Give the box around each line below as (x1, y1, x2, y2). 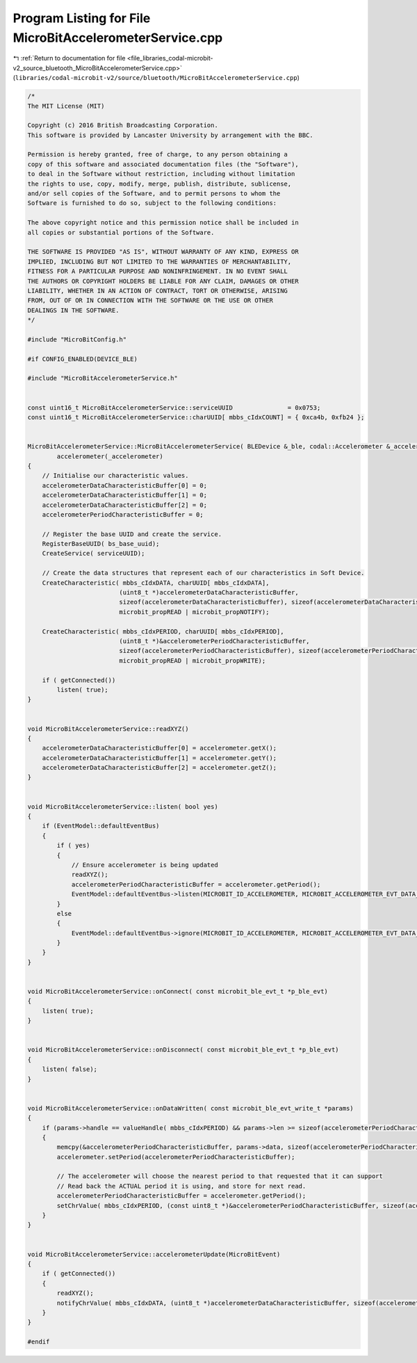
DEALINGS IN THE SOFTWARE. (27, 306, 120, 314)
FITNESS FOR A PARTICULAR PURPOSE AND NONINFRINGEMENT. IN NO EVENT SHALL (27, 268, 288, 275)
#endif (27, 1338, 50, 1346)
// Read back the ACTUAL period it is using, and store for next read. (56, 1182, 306, 1190)
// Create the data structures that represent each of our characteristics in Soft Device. (42, 569, 365, 577)
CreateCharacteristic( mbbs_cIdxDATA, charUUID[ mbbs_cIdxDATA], (42, 579, 270, 587)
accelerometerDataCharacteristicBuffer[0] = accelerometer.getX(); (42, 744, 277, 752)
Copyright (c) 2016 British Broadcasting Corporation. (27, 122, 218, 129)
